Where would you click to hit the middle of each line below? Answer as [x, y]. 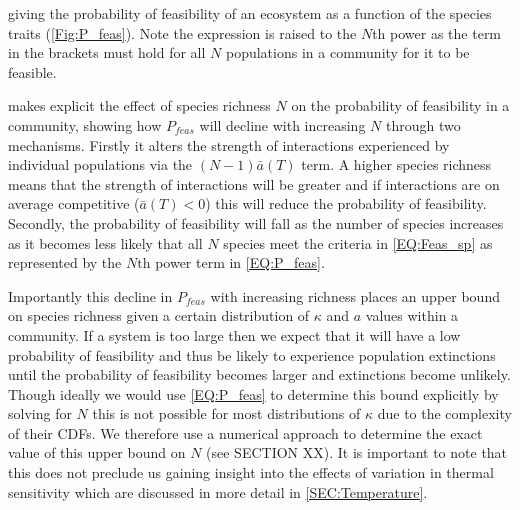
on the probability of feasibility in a [400, 105]
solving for [40, 413]
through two [423, 124]
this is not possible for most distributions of [226, 413]
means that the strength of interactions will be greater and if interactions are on [254, 183]
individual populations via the [100, 164]
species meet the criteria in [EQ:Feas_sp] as [358, 242]
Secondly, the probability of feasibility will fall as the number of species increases [256, 222]
